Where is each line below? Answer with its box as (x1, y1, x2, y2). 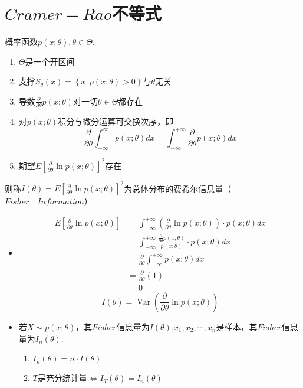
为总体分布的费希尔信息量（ (124, 182, 232, 194)
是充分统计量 (37, 371, 87, 384)
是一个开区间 (25, 55, 75, 67)
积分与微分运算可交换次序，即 (58, 115, 174, 128)
